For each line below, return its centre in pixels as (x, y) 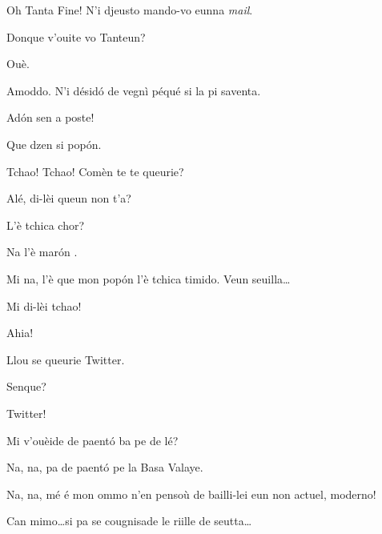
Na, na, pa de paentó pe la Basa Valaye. (105, 467)
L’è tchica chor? (46, 225)
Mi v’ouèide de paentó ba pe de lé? (92, 440)
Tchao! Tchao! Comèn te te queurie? (95, 171)
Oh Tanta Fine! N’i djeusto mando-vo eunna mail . (130, 10)
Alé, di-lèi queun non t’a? (69, 198)
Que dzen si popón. (54, 144)
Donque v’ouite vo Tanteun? (76, 36)
